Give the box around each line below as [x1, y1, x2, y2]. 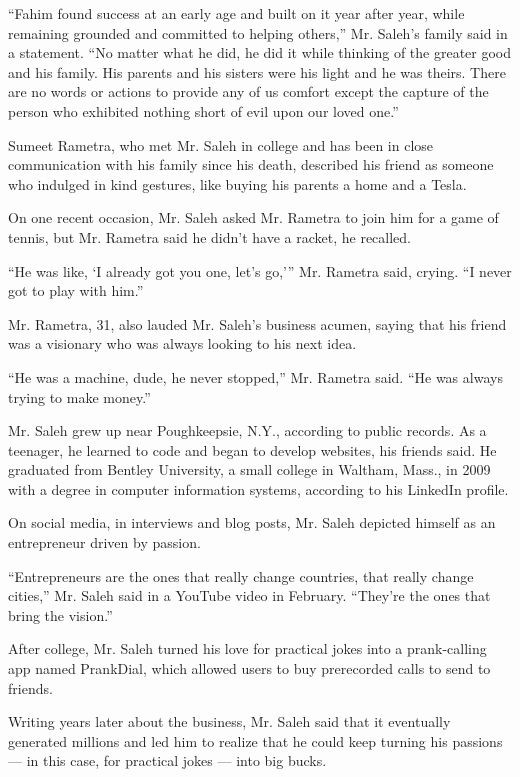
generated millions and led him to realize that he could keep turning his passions [8, 730, 503, 751]
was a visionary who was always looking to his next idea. [8, 333, 357, 354]
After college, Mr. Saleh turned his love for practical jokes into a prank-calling [8, 638, 487, 659]
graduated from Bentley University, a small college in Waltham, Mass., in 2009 [8, 459, 491, 480]
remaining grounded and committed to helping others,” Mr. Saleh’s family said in [8, 22, 508, 43]
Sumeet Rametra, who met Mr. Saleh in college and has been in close [8, 134, 434, 155]
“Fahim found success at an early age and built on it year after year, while [8, 3, 465, 23]
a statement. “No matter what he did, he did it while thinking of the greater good [8, 42, 512, 63]
